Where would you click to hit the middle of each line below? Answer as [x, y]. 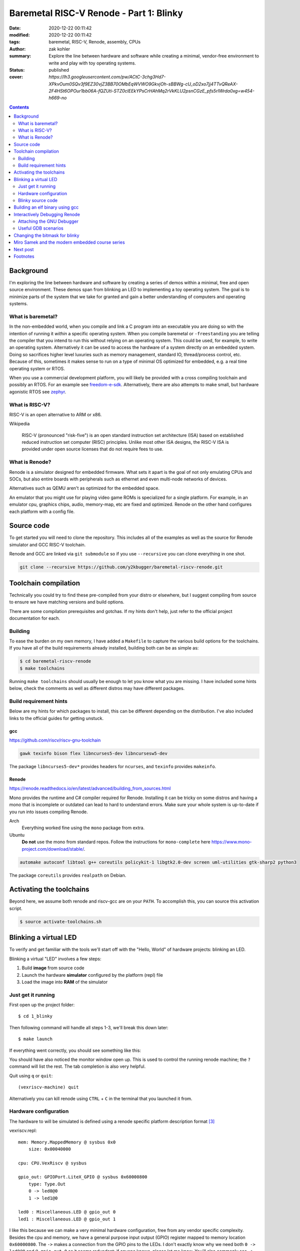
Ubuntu [17, 835]
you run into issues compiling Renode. [48, 812]
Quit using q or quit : [31, 1075]
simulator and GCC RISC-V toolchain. [47, 544]
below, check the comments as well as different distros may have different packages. [97, 689]
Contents [19, 107]
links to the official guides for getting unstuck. [56, 718]
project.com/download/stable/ [53, 849]
